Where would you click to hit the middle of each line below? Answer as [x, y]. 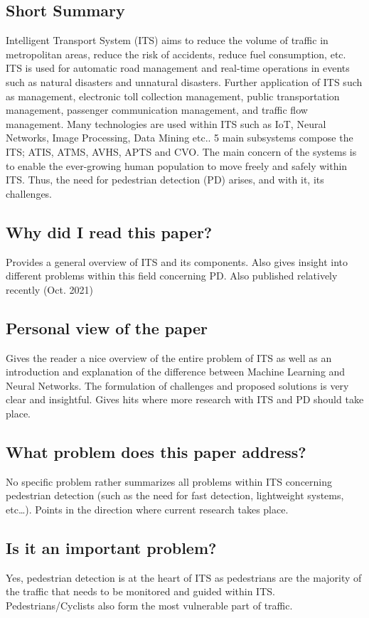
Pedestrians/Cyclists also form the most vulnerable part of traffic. [149, 605]
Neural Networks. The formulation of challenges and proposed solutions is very [177, 385]
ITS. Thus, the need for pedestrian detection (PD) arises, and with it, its [165, 180]
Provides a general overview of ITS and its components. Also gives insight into [177, 261]
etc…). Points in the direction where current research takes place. [147, 509]
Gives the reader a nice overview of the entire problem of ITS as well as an [169, 357]
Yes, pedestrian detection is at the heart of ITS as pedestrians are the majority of [184, 577]
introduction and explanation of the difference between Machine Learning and [176, 372]
